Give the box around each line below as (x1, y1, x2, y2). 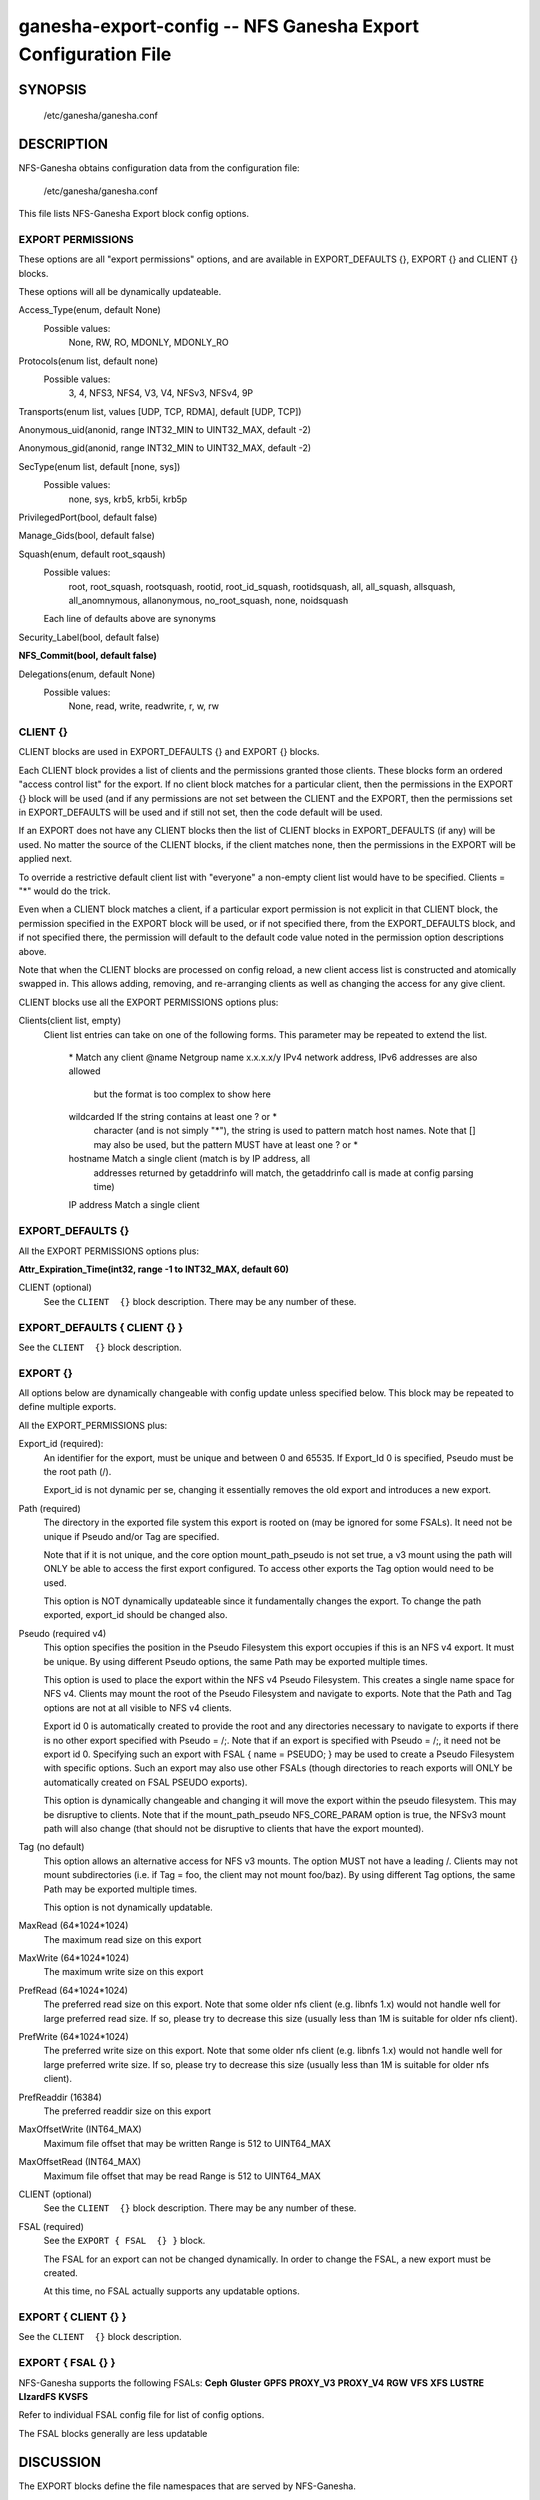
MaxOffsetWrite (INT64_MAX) (18, 2123, 142, 2135)
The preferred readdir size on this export (43, 2105, 212, 2117)
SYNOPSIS (18, 81, 87, 98)
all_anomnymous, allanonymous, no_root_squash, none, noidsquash (68, 595, 349, 606)
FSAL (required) (18, 2220, 85, 2232)
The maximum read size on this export (43, 1933, 202, 1945)
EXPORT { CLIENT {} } (18, 2310, 127, 2324)
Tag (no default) (18, 1841, 85, 1853)
